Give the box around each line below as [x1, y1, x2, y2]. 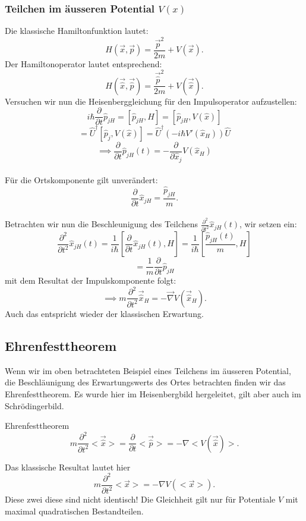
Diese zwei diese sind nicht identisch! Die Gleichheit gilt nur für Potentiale [5, 493, 276, 506]
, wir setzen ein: [239, 218, 297, 230]
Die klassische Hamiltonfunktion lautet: [5, 24, 149, 37]
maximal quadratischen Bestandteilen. [5, 504, 144, 517]
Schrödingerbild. [5, 399, 64, 412]
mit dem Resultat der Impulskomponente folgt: [5, 274, 176, 287]
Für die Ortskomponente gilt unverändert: [5, 174, 158, 186]
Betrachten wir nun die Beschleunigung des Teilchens [5, 218, 198, 230]
